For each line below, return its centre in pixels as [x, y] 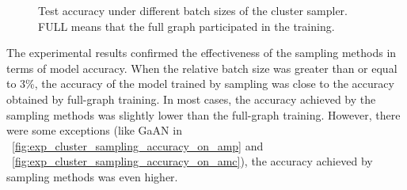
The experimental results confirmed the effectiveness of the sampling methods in [202, 53]
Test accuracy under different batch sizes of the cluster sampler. [193, 10]
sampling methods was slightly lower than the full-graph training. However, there [203, 114]
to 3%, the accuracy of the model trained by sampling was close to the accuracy [200, 84]
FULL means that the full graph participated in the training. [186, 26]
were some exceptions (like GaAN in [94, 130]
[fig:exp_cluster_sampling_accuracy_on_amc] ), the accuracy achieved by [192, 161]
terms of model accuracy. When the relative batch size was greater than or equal [202, 68]
